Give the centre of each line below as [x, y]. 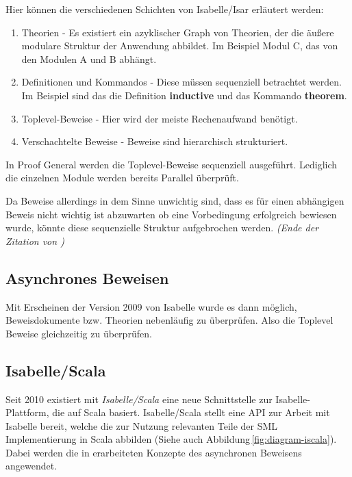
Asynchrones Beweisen [87, 278]
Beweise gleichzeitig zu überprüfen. [79, 333]
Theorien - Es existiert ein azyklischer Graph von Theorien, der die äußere [178, 32]
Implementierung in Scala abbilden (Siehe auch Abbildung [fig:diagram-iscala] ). [171, 439]
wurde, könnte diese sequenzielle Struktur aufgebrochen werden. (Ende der [162, 228]
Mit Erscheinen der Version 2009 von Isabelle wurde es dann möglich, [151, 306]
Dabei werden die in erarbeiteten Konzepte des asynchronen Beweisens [154, 452]
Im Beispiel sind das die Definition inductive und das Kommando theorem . [184, 95]
